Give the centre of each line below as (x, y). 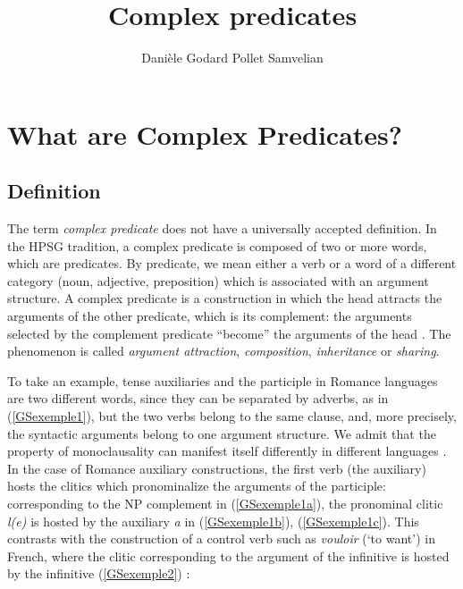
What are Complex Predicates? (205, 134)
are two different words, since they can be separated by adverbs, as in (198, 398)
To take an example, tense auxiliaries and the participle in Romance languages (223, 380)
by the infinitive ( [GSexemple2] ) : (99, 573)
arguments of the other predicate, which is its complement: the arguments (210, 316)
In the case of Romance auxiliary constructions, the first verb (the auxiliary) (217, 468)
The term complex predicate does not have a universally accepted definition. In (222, 228)
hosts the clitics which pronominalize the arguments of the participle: (197, 486)
